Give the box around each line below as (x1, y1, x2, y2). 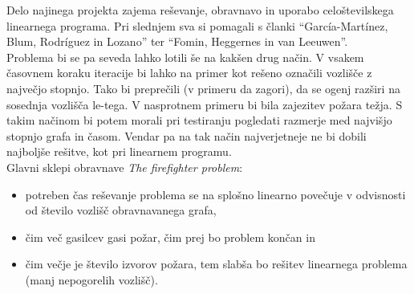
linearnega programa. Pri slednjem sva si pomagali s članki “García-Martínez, (6, 17, 388, 34)
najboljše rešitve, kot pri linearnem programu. (6, 143, 232, 160)
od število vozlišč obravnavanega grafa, (25, 202, 217, 218)
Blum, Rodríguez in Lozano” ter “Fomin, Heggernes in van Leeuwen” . (6, 33, 348, 50)
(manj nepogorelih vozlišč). (25, 271, 158, 288)
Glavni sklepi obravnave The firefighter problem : (6, 158, 243, 175)
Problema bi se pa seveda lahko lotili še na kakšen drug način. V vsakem (6, 48, 364, 65)
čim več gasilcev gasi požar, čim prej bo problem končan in (25, 228, 315, 245)
